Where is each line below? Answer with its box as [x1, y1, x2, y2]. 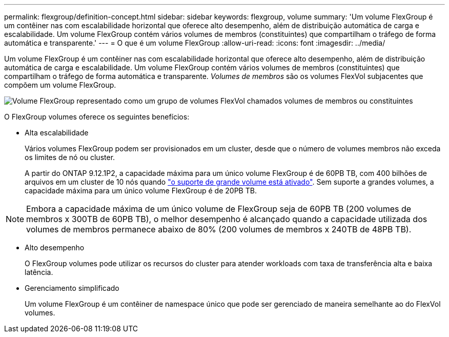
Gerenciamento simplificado [25, 284, 119, 292]
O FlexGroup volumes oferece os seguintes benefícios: [4, 112, 190, 121]
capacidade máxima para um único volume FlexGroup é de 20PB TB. [25, 186, 257, 195]
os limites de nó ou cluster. [25, 153, 115, 162]
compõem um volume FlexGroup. [4, 81, 116, 89]
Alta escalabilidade [25, 128, 89, 137]
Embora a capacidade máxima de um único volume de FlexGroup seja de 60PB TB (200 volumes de [26, 204, 412, 214]
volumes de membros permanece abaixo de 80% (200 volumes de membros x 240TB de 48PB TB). [26, 224, 412, 234]
